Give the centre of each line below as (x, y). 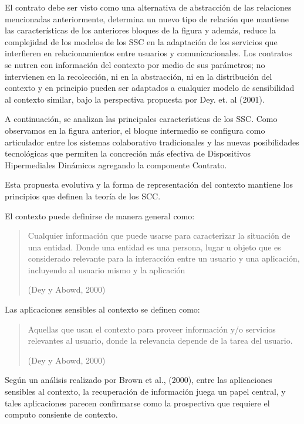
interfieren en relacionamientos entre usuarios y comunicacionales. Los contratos (148, 53)
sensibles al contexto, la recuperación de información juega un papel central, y (145, 391)
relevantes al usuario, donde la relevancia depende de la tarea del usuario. (160, 340)
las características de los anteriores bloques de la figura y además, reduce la (140, 30)
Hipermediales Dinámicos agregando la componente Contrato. (116, 164)
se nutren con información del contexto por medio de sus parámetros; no (135, 64)
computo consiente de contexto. (61, 414)
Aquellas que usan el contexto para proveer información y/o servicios (152, 329)
